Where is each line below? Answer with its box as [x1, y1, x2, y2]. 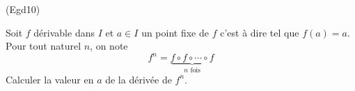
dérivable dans [33, 25, 95, 39]
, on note [90, 39, 128, 53]
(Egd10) [6, 2, 40, 16]
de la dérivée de [105, 72, 172, 86]
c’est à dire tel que [220, 25, 299, 39]
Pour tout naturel [6, 39, 81, 53]
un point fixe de [141, 25, 209, 39]
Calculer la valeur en [6, 72, 94, 86]
